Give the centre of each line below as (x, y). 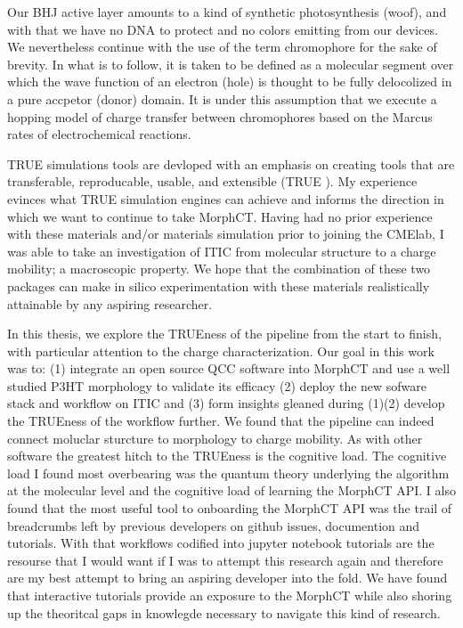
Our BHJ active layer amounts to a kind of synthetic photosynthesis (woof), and (227, 12)
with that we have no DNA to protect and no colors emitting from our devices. (223, 29)
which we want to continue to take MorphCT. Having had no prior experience (220, 216)
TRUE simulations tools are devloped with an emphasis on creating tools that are (231, 163)
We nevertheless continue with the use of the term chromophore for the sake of (222, 47)
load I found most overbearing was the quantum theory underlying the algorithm (228, 473)
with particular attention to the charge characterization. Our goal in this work (221, 351)
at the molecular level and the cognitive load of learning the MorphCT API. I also (231, 490)
